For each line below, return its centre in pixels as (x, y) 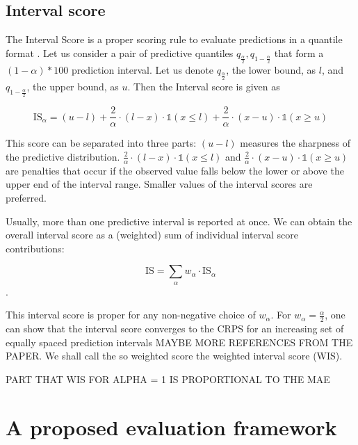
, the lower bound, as (271, 69)
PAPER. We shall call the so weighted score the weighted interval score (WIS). (174, 356)
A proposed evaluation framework (171, 427)
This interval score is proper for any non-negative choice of (131, 315)
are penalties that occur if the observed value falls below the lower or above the (175, 170)
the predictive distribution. (63, 156)
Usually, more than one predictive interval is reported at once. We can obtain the (179, 221)
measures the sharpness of (295, 143)
